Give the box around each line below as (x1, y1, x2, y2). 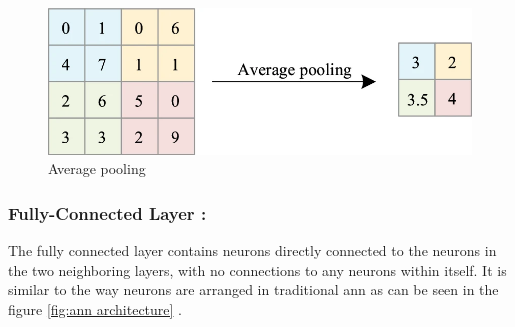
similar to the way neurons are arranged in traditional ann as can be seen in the (8, 279, 499, 300)
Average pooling (48, 158, 146, 179)
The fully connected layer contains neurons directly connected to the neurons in (8, 240, 497, 261)
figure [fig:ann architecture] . (8, 298, 183, 319)
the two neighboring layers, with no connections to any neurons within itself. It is (8, 259, 507, 280)
